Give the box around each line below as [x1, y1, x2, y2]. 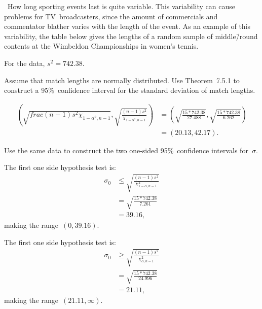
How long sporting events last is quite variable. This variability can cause [7, 1, 235, 11]
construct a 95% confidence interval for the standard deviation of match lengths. [4, 85, 255, 95]
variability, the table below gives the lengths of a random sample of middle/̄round [4, 30, 258, 41]
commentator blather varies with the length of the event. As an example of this [4, 21, 251, 31]
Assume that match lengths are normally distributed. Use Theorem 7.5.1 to [4, 75, 240, 85]
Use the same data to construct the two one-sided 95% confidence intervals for [4, 145, 248, 155]
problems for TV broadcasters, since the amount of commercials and [4, 11, 218, 21]
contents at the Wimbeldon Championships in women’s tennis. [4, 41, 199, 51]
